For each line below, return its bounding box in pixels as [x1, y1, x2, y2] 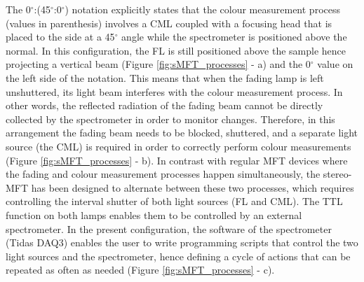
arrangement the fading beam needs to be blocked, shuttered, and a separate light [6, 125, 358, 140]
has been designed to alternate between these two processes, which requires [31, 180, 354, 195]
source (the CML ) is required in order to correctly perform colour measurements [6, 139, 351, 153]
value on [317, 57, 353, 71]
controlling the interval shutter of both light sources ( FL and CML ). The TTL [6, 194, 343, 209]
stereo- [323, 167, 352, 181]
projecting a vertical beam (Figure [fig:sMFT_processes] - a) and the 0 [6, 57, 311, 71]
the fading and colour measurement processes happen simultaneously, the [6, 167, 321, 181]
